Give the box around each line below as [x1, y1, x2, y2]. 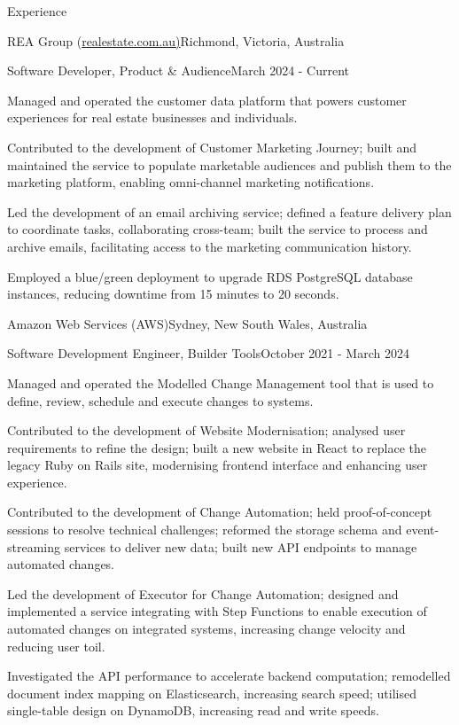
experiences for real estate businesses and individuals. [7, 108, 298, 127]
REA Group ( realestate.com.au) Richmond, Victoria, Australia [7, 31, 345, 50]
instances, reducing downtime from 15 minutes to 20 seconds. [7, 285, 339, 303]
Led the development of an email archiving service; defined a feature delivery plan [7, 202, 452, 221]
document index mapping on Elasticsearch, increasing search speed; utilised [7, 683, 416, 702]
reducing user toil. [7, 636, 105, 655]
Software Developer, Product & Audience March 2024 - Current [7, 61, 350, 80]
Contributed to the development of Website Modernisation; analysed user [7, 421, 406, 440]
